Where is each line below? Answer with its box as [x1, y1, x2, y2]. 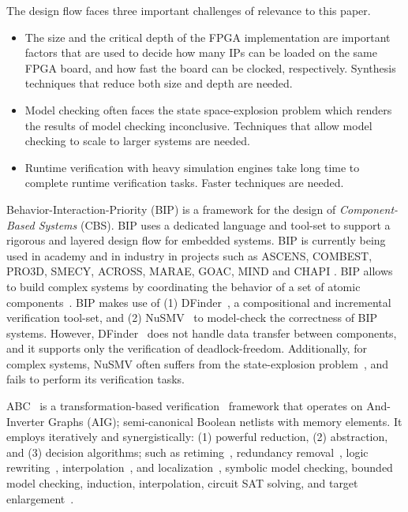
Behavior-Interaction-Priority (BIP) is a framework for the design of [6, 200, 336, 217]
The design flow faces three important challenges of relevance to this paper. [6, 2, 371, 18]
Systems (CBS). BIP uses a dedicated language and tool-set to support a [38, 216, 391, 233]
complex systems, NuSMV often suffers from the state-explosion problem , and [6, 355, 389, 372]
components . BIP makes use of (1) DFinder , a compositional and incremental [6, 293, 391, 310]
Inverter [6, 413, 45, 429]
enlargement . [6, 490, 74, 506]
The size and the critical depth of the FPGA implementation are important [24, 28, 391, 45]
